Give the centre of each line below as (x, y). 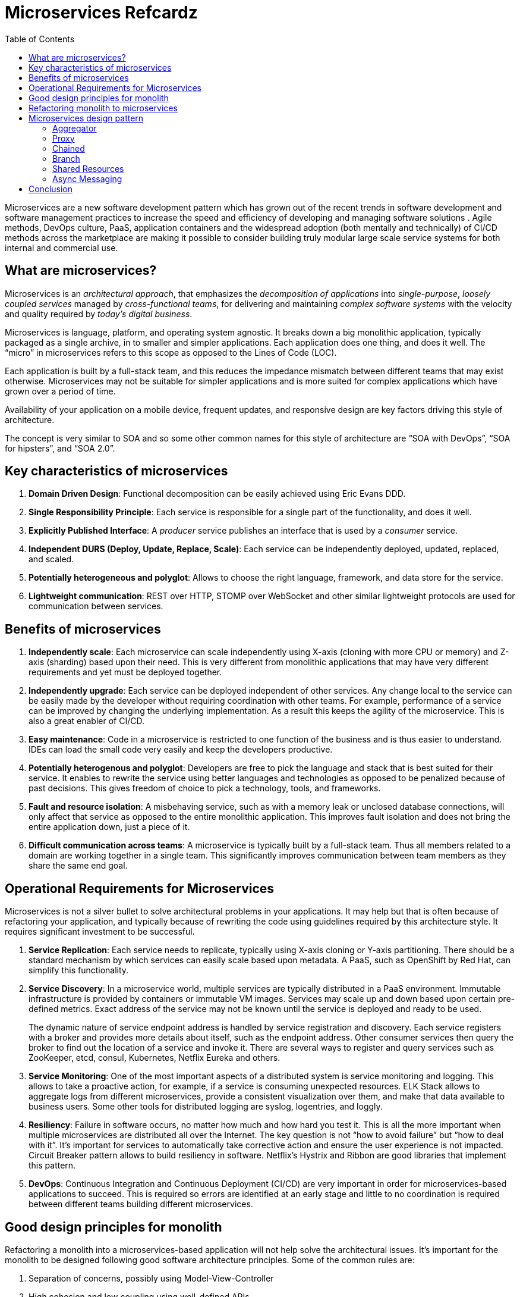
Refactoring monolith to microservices (103, 108)
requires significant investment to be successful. (100, 932)
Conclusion (51, 189)
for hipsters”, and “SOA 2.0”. (60, 448)
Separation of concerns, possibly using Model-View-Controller (151, 1278)
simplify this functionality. (79, 970)
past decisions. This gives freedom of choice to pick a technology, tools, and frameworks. (205, 788)
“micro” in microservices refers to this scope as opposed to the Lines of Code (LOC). (171, 352)
